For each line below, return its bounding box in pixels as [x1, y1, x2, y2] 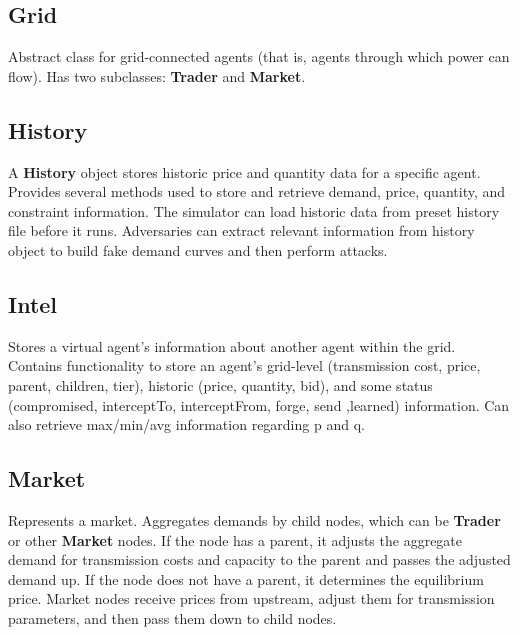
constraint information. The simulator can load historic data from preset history [8, 200, 500, 221]
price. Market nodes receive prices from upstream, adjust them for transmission [8, 588, 495, 609]
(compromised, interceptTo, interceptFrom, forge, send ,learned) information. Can [8, 394, 510, 415]
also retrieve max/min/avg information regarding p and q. [8, 414, 365, 435]
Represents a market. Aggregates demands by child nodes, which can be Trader [8, 509, 501, 530]
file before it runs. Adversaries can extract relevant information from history [8, 220, 475, 241]
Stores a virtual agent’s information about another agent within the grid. [8, 335, 456, 356]
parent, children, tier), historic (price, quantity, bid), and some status [8, 374, 433, 395]
